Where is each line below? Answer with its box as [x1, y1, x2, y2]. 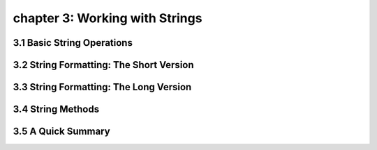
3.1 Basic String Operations [13, 37, 133, 49]
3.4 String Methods [13, 103, 100, 115]
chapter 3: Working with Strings [13, 10, 202, 26]
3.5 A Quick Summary [13, 126, 111, 137]
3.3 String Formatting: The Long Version [13, 81, 192, 93]
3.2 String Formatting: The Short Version [13, 59, 195, 71]
